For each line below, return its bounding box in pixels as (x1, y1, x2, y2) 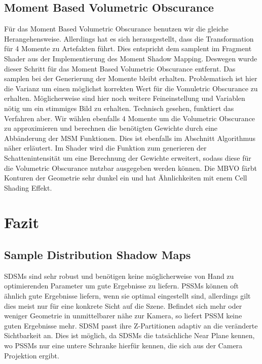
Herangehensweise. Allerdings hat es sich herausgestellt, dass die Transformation (4, 33, 254, 44)
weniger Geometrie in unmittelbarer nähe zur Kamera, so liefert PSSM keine (4, 310, 242, 321)
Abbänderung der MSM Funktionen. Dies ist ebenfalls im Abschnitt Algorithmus (4, 132, 256, 143)
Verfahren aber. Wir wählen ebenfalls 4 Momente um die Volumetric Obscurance (4, 113, 255, 123)
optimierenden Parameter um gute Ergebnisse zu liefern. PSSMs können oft (4, 280, 239, 291)
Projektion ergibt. (4, 350, 59, 360)
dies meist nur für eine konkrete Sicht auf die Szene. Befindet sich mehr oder (4, 300, 242, 311)
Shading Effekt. (4, 182, 52, 193)
